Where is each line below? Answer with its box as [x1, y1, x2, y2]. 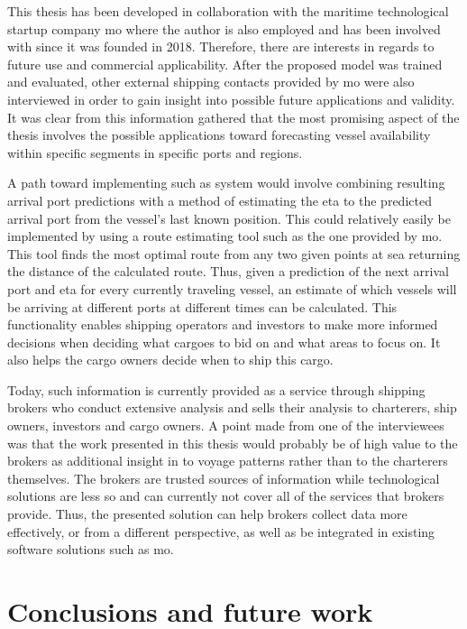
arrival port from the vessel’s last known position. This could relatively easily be [7, 208, 451, 227]
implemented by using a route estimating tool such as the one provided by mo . [7, 227, 443, 245]
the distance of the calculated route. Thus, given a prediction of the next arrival [7, 262, 449, 281]
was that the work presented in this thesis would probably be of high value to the [7, 433, 458, 452]
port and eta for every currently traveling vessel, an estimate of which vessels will [7, 279, 457, 298]
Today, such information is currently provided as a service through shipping [7, 380, 426, 399]
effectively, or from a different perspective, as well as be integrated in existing [7, 522, 435, 541]
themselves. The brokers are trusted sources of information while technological [7, 468, 440, 487]
